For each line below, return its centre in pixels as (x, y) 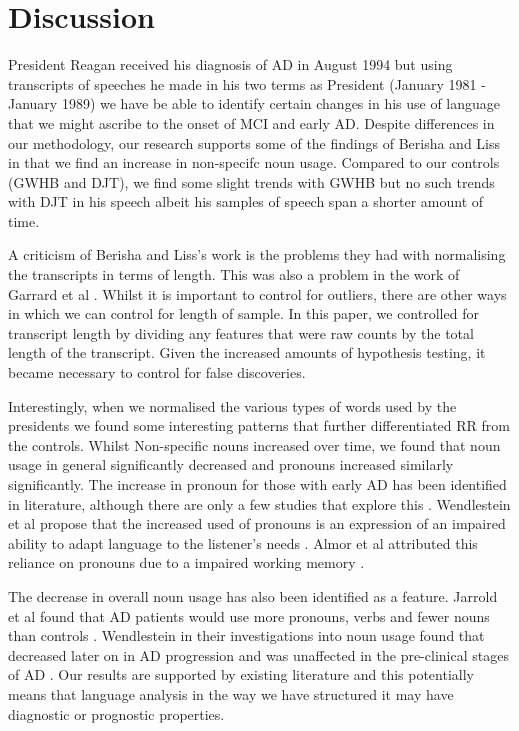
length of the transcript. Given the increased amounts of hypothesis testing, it (247, 352)
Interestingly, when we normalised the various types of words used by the (232, 405)
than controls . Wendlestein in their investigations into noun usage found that (246, 635)
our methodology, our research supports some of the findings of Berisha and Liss (254, 142)
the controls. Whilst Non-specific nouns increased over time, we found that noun (254, 444)
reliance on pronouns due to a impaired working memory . (186, 562)
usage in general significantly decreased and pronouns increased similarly (231, 464)
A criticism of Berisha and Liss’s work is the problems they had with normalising (257, 254)
